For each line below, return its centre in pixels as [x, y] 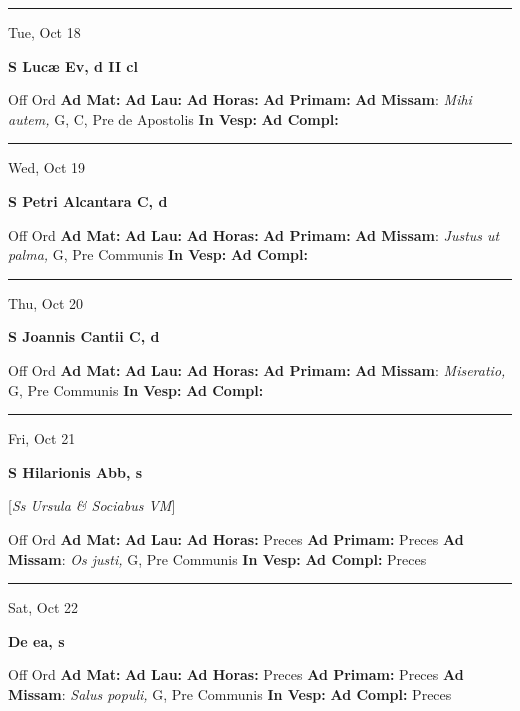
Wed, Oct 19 [46, 167]
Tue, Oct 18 [44, 32]
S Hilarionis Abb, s [75, 471]
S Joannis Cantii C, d [84, 336]
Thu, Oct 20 [46, 302]
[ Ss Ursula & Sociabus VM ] [92, 505]
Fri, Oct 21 [42, 438]
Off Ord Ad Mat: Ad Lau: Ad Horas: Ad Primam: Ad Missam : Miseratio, [257, 369]
